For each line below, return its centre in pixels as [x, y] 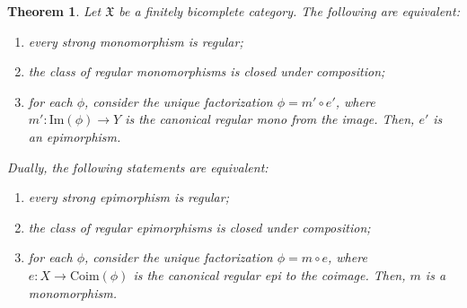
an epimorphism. [75, 136]
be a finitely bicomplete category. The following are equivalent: [289, 11]
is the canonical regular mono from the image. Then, [270, 119]
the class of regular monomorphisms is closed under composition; [207, 71]
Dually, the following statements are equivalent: [138, 167]
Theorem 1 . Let [54, 11]
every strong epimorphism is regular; [128, 197]
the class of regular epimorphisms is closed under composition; [199, 227]
